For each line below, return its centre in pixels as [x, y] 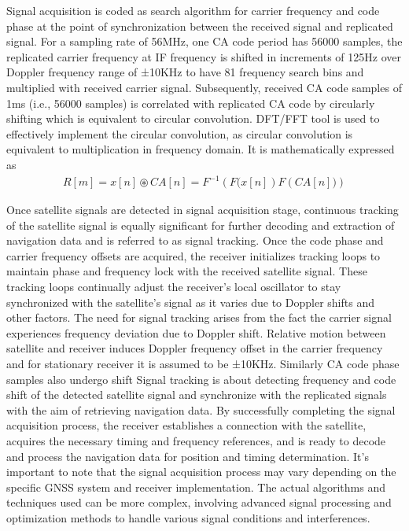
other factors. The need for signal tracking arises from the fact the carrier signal [199, 317]
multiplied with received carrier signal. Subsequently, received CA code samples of [204, 87]
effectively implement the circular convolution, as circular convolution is [180, 133]
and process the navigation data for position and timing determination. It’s [188, 456]
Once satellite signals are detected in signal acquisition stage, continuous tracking [203, 210]
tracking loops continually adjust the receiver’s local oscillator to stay [174, 287]
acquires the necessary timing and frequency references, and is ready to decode [196, 440]
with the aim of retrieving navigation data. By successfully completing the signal [201, 409]
